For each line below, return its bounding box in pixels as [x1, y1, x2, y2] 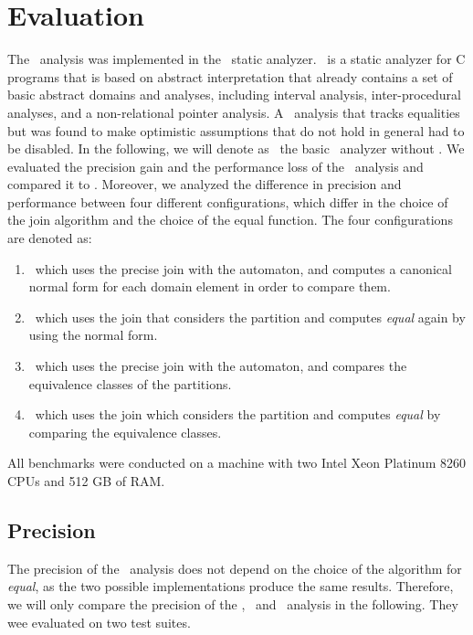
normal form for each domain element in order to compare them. [28, 277, 391, 296]
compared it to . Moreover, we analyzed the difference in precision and [7, 175, 402, 194]
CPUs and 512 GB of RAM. [7, 471, 165, 490]
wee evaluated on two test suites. [7, 612, 191, 631]
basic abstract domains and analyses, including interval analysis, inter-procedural [7, 85, 461, 104]
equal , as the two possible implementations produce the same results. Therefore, [7, 577, 454, 596]
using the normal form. [28, 325, 158, 344]
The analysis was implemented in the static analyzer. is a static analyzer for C [7, 49, 466, 69]
